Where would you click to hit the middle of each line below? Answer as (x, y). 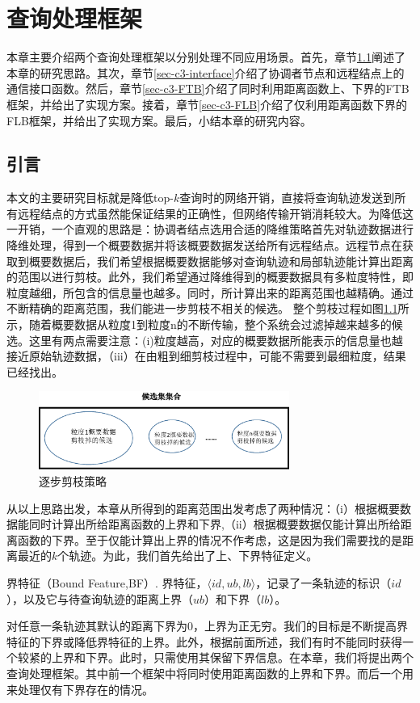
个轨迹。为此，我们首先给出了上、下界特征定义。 (188, 556)
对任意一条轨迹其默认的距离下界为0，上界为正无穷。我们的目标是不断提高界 (207, 626)
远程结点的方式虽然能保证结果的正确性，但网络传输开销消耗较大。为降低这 (215, 213)
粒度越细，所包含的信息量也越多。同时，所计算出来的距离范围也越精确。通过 (210, 292)
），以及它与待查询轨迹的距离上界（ (100, 598)
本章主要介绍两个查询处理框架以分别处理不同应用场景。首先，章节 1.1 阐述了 (206, 57)
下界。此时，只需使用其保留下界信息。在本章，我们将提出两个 (249, 657)
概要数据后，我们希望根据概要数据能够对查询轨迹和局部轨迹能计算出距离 (221, 261)
